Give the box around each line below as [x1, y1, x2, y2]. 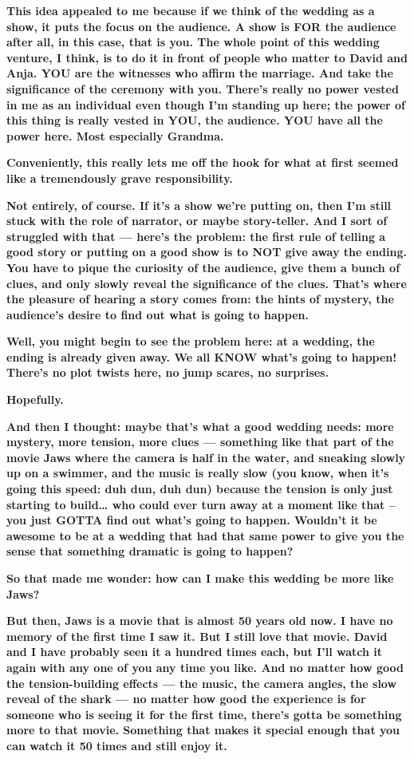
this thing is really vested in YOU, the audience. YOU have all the [6, 112, 383, 128]
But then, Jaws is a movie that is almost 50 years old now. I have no [6, 612, 393, 629]
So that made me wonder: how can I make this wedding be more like [6, 570, 394, 586]
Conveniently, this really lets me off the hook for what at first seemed [6, 154, 399, 171]
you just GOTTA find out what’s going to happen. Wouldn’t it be [6, 512, 377, 528]
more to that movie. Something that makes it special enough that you [6, 721, 400, 738]
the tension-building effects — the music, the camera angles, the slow [6, 674, 397, 691]
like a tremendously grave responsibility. [6, 169, 233, 186]
